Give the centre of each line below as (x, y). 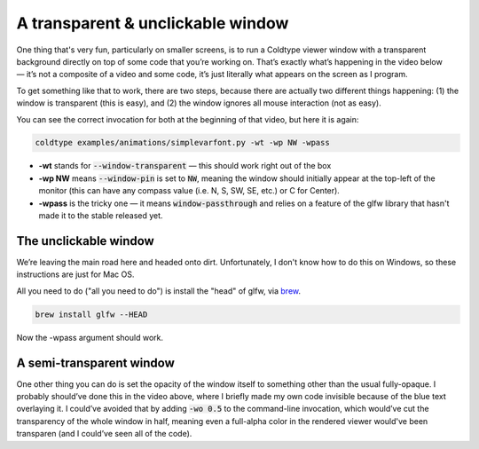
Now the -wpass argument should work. (90, 337)
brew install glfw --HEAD (91, 314)
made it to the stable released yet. (101, 216)
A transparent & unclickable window (153, 23)
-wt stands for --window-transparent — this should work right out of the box (185, 166)
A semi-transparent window (95, 362)
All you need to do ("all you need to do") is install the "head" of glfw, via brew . (159, 291)
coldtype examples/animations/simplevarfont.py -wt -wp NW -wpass (182, 143)
